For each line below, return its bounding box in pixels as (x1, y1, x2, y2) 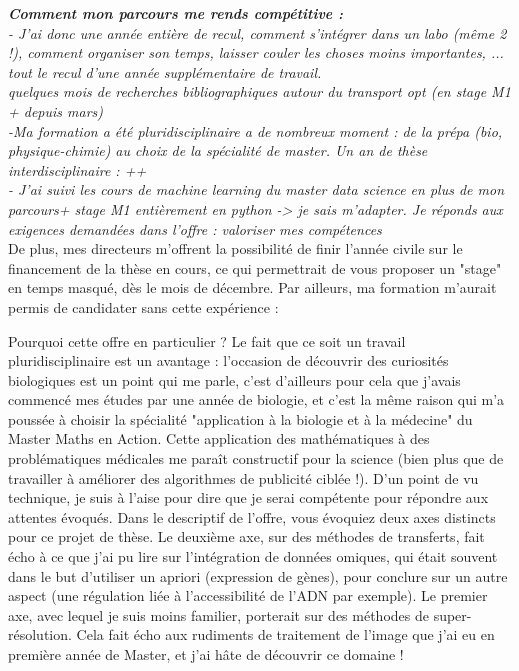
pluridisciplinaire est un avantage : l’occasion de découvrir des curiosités (8, 350, 449, 371)
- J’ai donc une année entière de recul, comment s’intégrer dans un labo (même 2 (8, 22, 507, 43)
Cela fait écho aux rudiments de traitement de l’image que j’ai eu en (76, 624, 495, 645)
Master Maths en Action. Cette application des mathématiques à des (8, 428, 430, 449)
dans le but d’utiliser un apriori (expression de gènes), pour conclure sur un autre (8, 565, 508, 586)
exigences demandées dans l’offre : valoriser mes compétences (8, 218, 382, 239)
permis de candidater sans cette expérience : (8, 296, 279, 317)
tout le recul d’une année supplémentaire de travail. (8, 61, 322, 82)
